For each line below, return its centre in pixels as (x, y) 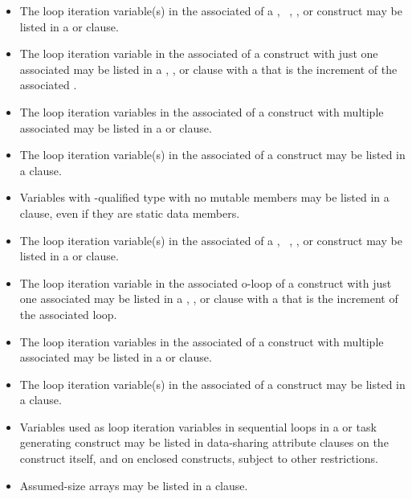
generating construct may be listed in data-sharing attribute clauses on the (204, 442)
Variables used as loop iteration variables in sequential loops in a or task (198, 426)
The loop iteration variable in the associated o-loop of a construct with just (206, 282)
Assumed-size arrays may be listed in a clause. (134, 485)
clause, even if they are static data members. (130, 213)
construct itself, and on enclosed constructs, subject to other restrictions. (199, 458)
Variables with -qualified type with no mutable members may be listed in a (204, 197)
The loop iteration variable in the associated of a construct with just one (199, 53)
